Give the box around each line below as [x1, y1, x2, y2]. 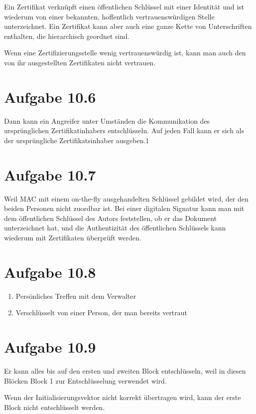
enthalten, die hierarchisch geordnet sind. [4, 30, 129, 41]
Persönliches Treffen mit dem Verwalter [15, 290, 136, 301]
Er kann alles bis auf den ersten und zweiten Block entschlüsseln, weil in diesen [4, 366, 246, 376]
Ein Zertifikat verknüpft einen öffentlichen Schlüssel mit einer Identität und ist [4, 1, 245, 11]
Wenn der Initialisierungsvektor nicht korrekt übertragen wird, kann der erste [4, 392, 241, 403]
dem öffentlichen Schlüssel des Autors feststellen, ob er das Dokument [4, 212, 217, 223]
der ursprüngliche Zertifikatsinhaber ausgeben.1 [4, 135, 149, 145]
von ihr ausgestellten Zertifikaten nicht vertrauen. [4, 57, 156, 67]
